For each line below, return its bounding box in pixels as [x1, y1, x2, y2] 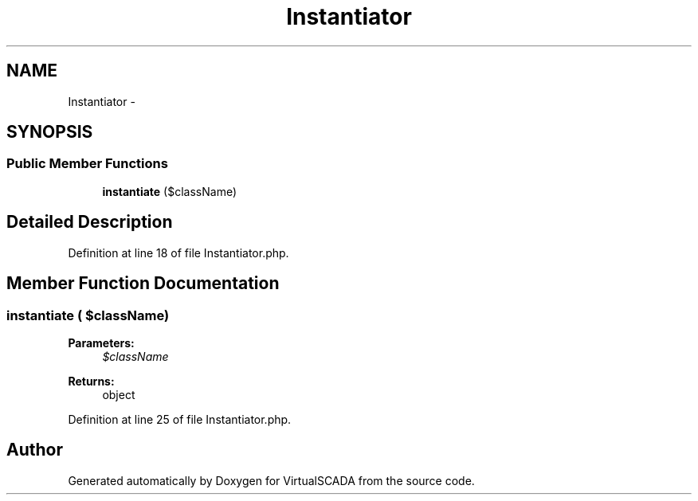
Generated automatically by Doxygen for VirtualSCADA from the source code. [68, 473, 475, 487]
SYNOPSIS [6, 122, 93, 143]
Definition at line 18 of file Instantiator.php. [68, 245, 289, 260]
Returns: [68, 374, 115, 388]
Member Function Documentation [6, 273, 280, 294]
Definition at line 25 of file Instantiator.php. [68, 412, 292, 426]
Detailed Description [6, 212, 173, 233]
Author [6, 440, 63, 460]
